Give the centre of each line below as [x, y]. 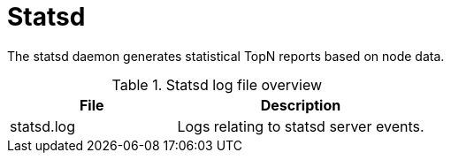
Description [301, 105]
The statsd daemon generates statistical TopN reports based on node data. [226, 56]
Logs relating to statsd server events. [301, 126]
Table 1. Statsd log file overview [217, 84]
